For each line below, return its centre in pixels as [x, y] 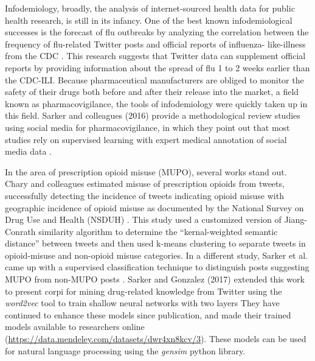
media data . [29, 151]
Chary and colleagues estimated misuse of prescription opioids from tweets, [145, 184]
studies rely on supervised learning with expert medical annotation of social [146, 139]
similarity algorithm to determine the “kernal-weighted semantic [158, 231]
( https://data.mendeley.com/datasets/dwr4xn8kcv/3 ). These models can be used [156, 339]
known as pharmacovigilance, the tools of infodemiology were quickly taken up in [156, 103]
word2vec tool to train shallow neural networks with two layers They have [142, 303]
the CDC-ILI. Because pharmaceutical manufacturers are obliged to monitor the [154, 79]
